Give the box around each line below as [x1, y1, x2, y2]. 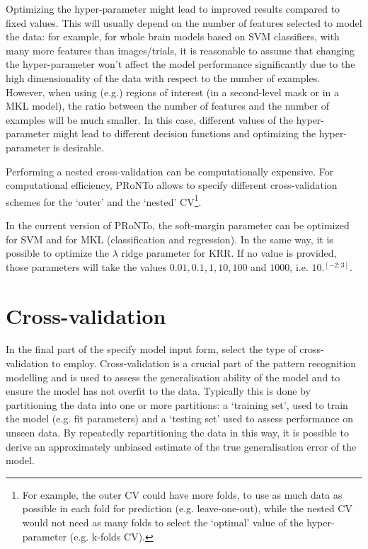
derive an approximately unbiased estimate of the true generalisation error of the [6, 439, 357, 453]
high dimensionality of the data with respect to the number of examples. [6, 70, 321, 85]
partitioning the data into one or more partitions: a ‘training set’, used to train [6, 397, 348, 412]
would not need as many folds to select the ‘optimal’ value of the [22, 515, 304, 529]
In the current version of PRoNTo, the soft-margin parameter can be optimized [6, 217, 350, 232]
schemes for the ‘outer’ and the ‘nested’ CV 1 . [6, 192, 202, 209]
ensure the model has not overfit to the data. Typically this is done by [6, 383, 311, 398]
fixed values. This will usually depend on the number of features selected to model [6, 15, 362, 30]
